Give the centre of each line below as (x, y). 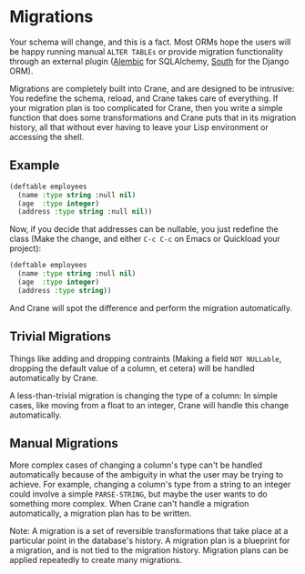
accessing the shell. (47, 136)
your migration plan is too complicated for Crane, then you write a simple (146, 107)
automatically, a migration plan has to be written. (101, 514)
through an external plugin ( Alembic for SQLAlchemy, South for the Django (149, 61)
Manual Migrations (64, 443)
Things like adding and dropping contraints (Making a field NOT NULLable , (146, 358)
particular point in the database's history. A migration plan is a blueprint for (150, 541)
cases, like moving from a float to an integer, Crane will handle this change (149, 405)
